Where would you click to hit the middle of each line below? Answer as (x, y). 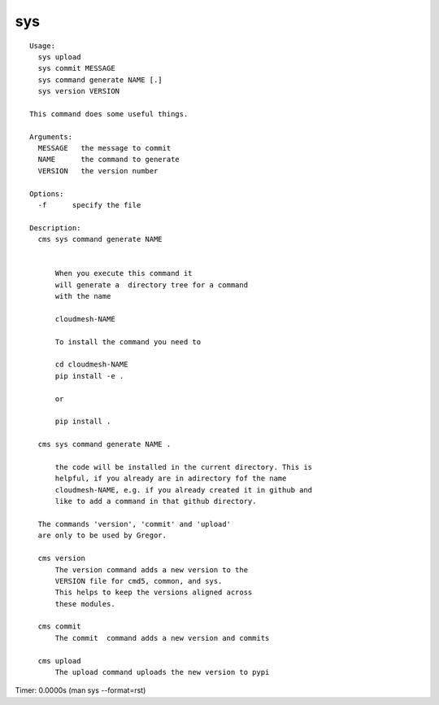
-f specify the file (89, 205)
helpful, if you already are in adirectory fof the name (171, 479)
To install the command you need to (128, 342)
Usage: (43, 46)
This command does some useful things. (109, 114)
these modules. (85, 604)
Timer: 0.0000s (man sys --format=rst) (80, 690)
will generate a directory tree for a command (151, 285)
